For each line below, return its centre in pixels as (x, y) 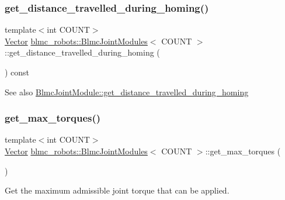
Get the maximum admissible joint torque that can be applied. (117, 190)
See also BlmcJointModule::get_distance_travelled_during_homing (127, 92)
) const (17, 72)
